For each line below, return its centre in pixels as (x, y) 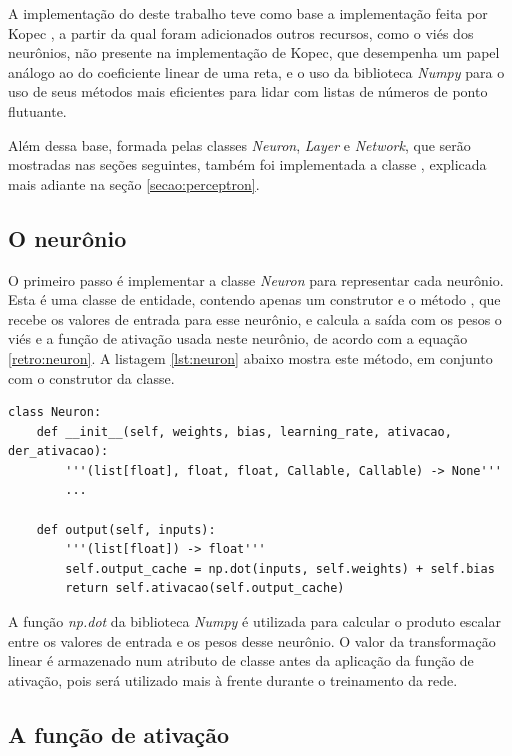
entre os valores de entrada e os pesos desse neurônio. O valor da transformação (252, 640)
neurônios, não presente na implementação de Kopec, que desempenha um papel (254, 52)
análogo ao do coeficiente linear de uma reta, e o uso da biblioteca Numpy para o (256, 71)
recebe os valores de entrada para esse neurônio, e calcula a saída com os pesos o (255, 318)
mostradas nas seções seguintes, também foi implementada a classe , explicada (247, 164)
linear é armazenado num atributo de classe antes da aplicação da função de (241, 660)
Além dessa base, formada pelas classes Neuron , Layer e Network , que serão (239, 144)
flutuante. (37, 110)
